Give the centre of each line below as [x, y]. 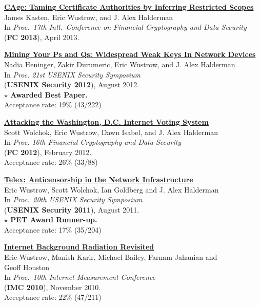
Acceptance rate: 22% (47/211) [53, 297]
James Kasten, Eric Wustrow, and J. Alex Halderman [89, 17]
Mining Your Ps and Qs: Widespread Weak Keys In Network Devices [130, 54]
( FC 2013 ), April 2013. [42, 37]
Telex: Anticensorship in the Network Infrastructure [99, 179]
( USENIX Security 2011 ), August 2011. [72, 209]
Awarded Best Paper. [49, 94]
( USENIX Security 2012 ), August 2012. [72, 84]
